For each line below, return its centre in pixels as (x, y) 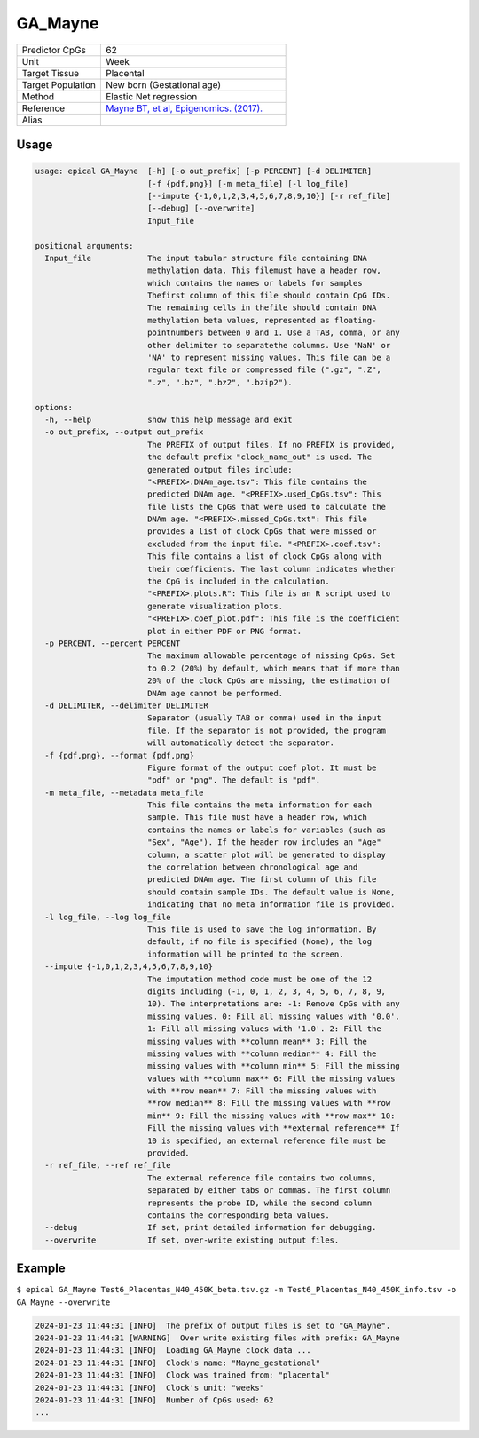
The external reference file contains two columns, (262, 1178)
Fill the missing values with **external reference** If (274, 1128)
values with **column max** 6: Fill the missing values (271, 1078)
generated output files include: (220, 469)
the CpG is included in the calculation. (238, 581)
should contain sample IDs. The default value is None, (271, 892)
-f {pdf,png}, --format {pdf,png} (120, 755)
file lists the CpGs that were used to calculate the (266, 507)
